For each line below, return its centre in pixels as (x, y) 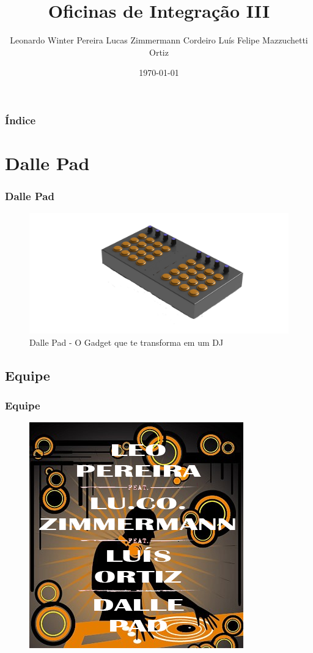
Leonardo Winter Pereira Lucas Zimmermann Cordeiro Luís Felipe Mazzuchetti (159, 40)
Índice (20, 120)
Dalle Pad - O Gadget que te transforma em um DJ (127, 342)
